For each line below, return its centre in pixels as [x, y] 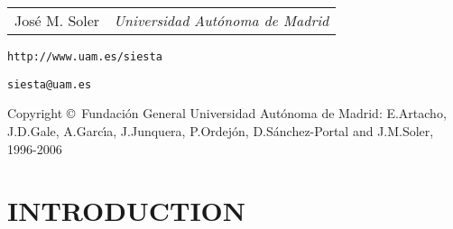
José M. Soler [57, 20]
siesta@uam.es [50, 84]
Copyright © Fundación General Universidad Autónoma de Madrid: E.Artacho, [227, 113]
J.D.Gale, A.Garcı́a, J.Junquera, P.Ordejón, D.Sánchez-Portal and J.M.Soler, [221, 130]
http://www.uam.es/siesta [85, 57]
